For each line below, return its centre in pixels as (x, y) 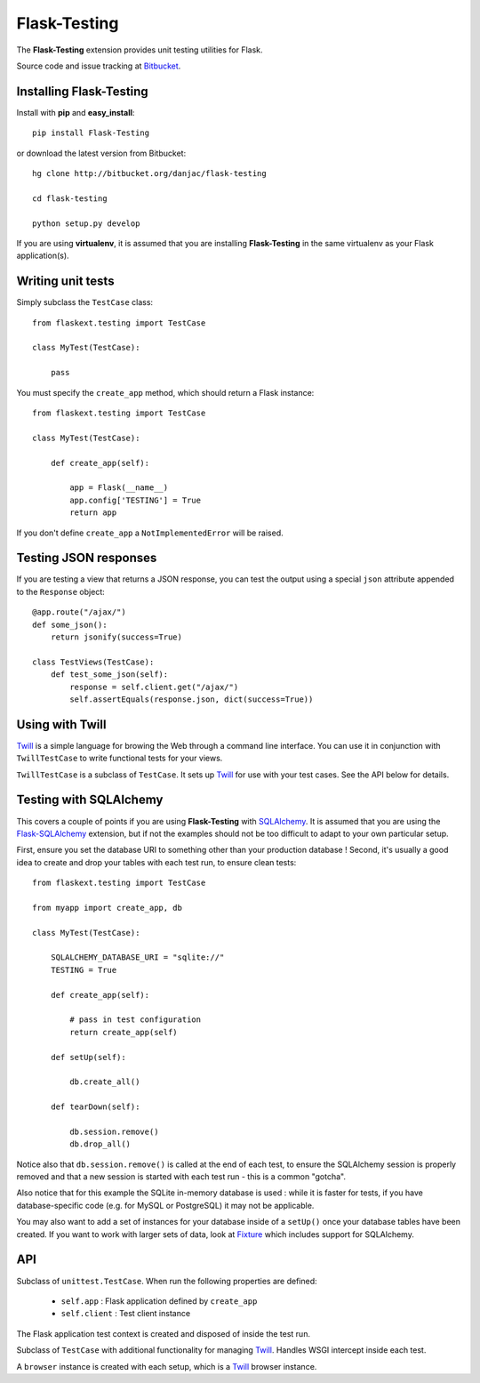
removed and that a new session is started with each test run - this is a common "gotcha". (181, 1177)
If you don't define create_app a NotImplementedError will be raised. (150, 533)
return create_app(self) (124, 1032)
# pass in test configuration (136, 1020)
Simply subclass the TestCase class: (85, 302)
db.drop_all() (100, 1144)
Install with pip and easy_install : (76, 112)
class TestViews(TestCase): (93, 662)
